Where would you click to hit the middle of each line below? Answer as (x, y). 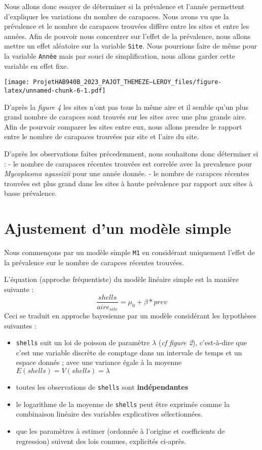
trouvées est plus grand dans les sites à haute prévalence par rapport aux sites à (128, 183)
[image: (17, 82)
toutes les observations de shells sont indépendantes (102, 387)
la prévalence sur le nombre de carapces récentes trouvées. (94, 262)
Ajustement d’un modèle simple (118, 228)
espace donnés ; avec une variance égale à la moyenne (99, 362)
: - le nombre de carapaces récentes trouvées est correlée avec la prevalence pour (128, 163)
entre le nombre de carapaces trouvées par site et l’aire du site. (102, 136)
